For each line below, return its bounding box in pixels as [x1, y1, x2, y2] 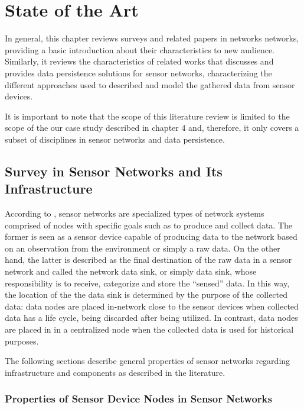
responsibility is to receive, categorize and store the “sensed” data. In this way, [5, 276, 290, 289]
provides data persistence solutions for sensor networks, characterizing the [5, 66, 272, 79]
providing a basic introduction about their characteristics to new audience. [5, 43, 275, 56]
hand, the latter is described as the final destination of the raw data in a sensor [5, 253, 292, 266]
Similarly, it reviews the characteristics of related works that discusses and [5, 55, 274, 67]
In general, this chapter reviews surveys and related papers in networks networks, [5, 32, 299, 44]
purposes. [5, 334, 39, 347]
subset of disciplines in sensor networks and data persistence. [5, 133, 225, 145]
